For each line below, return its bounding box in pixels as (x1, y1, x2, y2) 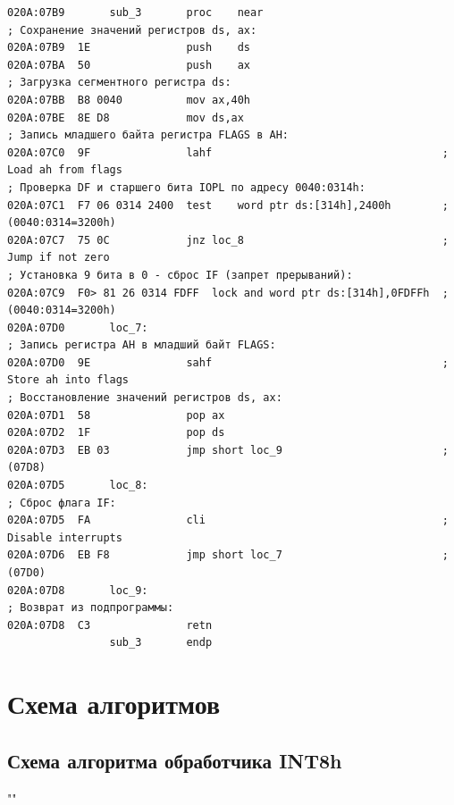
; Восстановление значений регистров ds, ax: (7, 391, 282, 405)
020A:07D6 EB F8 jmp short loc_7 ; (7, 549, 449, 562)
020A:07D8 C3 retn (7, 618, 213, 632)
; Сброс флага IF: (7, 496, 116, 509)
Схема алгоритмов (7, 685, 221, 722)
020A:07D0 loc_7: (7, 321, 148, 334)
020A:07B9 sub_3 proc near (7, 6, 264, 19)
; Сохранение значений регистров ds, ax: (7, 23, 257, 37)
